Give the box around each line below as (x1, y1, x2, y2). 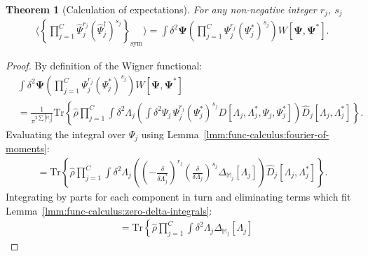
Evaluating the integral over (6, 126, 126, 141)
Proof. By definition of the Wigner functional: (6, 58, 203, 73)
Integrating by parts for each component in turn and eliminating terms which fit (6, 189, 351, 204)
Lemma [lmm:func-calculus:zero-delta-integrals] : (6, 203, 212, 217)
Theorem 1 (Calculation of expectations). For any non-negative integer (6, 2, 317, 16)
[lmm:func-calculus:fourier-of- (203, 126, 329, 141)
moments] (6, 141, 47, 156)
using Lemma (141, 126, 199, 141)
